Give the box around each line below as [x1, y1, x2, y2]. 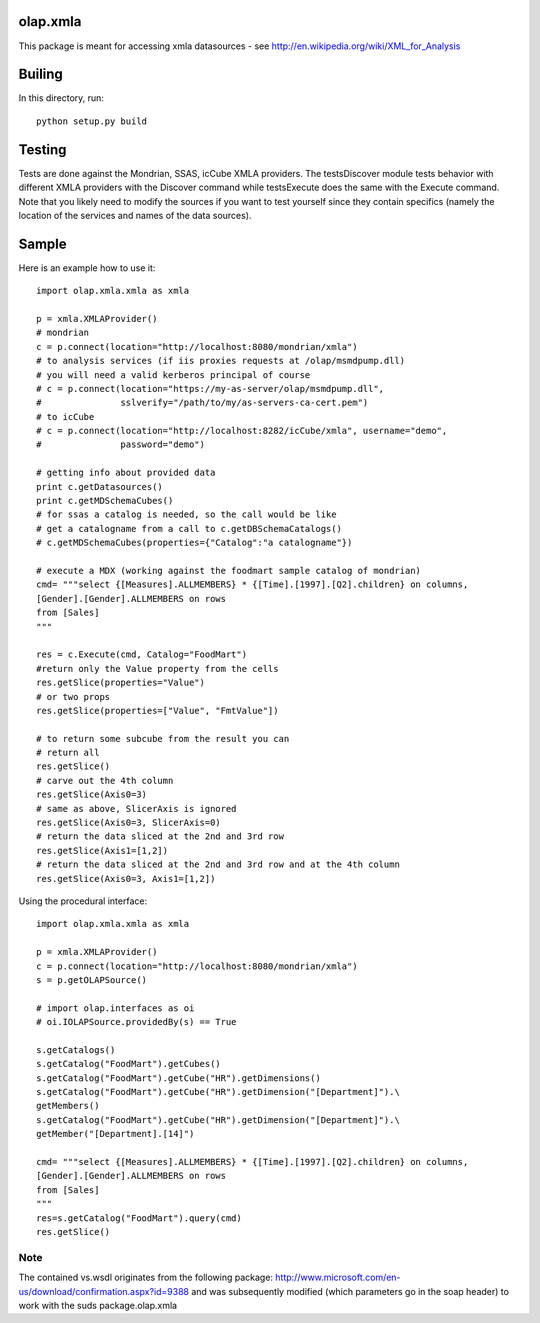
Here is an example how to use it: [18, 261, 156, 274]
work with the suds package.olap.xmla [18, 1299, 178, 1311]
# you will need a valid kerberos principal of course [36, 369, 311, 380]
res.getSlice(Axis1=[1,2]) [36, 845, 169, 856]
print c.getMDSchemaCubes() [36, 495, 174, 507]
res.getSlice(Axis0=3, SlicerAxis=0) [36, 817, 222, 829]
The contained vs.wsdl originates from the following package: [18, 1271, 274, 1284]
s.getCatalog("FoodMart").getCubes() [36, 1058, 222, 1070]
